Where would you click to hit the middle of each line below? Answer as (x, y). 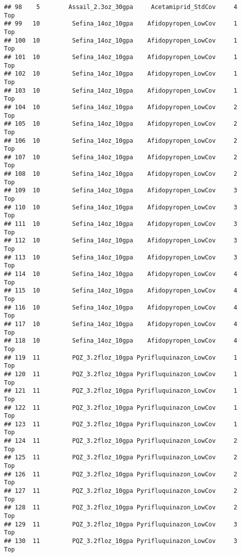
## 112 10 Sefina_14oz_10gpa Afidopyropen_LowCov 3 (121, 241)
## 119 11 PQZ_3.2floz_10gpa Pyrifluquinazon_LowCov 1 (121, 357)
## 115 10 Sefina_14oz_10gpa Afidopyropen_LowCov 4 (121, 291)
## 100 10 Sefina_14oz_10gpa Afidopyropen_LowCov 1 (121, 40)
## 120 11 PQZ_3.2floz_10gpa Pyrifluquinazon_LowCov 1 (121, 374)
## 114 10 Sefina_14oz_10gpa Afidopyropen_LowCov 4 (121, 274)
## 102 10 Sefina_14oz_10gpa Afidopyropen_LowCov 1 (121, 74)
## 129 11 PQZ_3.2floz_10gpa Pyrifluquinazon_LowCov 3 (121, 524)
